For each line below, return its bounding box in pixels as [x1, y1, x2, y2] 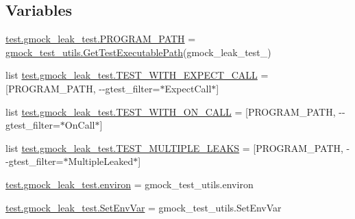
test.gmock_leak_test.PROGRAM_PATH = [5, 31, 196, 46]
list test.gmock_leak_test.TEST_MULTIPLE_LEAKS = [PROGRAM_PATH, [5, 140, 343, 155]
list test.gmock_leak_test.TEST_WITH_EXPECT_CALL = [5, 68, 269, 82]
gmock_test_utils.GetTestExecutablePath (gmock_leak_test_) [5, 44, 271, 59]
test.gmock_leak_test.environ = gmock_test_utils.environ [5, 177, 254, 191]
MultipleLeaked [68, 154, 134, 168]
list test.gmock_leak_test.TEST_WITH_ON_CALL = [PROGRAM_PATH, [5, 104, 336, 118]
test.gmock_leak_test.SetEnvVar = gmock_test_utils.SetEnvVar [5, 200, 282, 214]
